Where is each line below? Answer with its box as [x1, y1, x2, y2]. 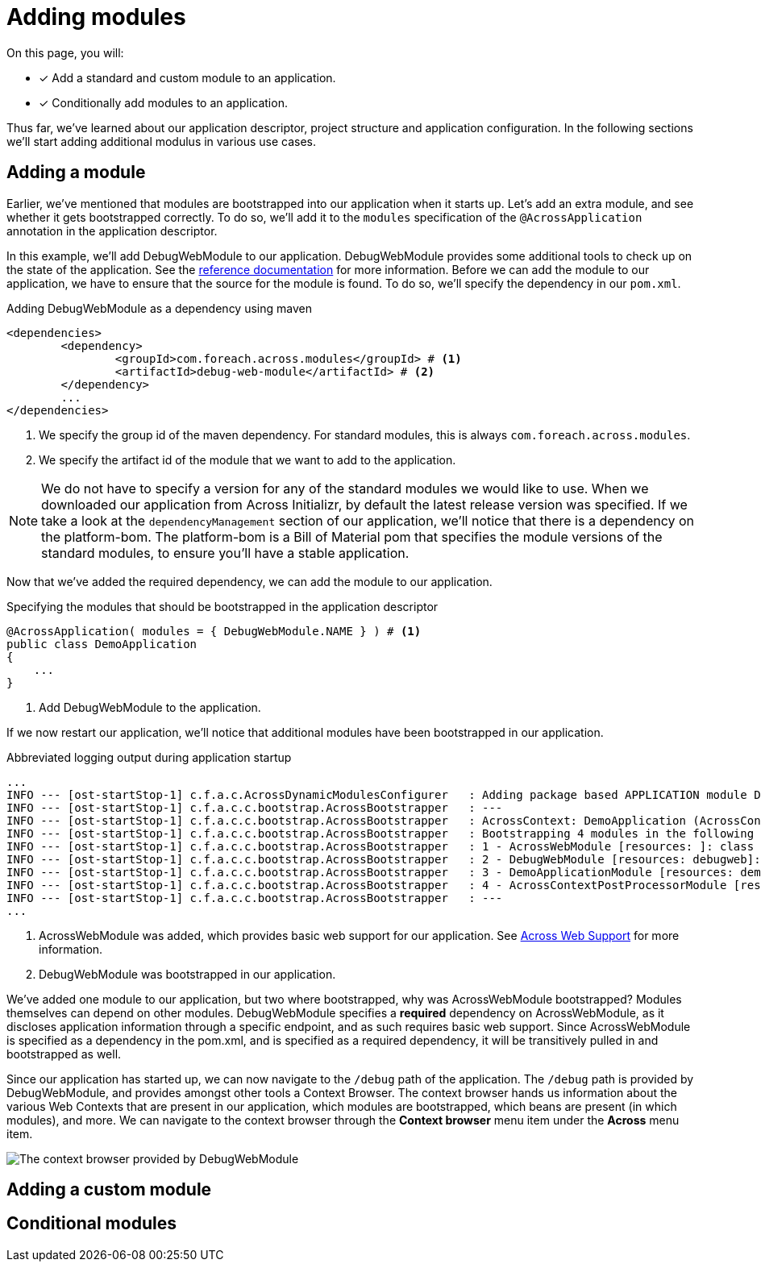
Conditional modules [6, 1213, 177, 1234]
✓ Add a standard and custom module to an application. [39, 70, 336, 85]
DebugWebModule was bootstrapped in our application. [39, 967, 336, 981]
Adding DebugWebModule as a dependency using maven [6, 301, 312, 315]
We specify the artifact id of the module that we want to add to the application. [39, 452, 456, 467]
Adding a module [6, 162, 146, 183]
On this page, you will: [6, 45, 124, 60]
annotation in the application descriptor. [6, 223, 218, 238]
